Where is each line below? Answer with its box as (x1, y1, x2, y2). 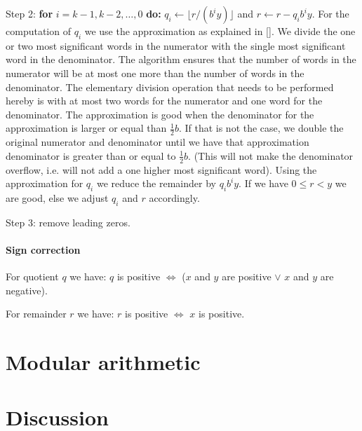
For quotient (6, 269, 59, 284)
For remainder (6, 306, 67, 321)
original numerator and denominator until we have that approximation (6, 135, 309, 149)
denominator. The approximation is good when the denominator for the (6, 107, 314, 121)
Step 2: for (6, 6, 53, 20)
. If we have (239, 176, 288, 191)
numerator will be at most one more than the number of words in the (6, 65, 304, 80)
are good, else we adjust (6, 191, 109, 205)
